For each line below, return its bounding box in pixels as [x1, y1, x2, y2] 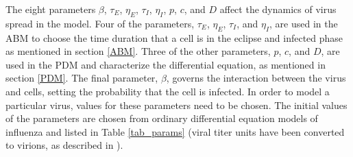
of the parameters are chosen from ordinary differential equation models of [5, 111, 318, 125]
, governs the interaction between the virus [166, 71, 346, 85]
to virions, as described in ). [5, 138, 123, 152]
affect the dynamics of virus [219, 2, 337, 16]
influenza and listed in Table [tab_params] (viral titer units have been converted [5, 124, 345, 138]
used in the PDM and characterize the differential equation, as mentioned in [5, 57, 326, 71]
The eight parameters [5, 2, 96, 16]
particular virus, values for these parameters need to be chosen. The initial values [5, 97, 348, 112]
